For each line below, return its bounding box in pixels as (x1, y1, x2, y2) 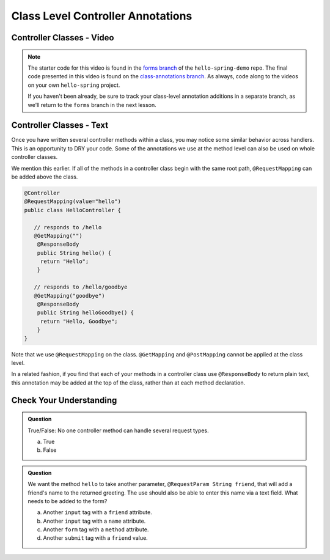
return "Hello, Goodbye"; (40, 318, 119, 325)
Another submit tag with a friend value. (43, 534, 148, 542)
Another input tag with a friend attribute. (43, 509, 152, 516)
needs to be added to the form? (28, 497, 108, 504)
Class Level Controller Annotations (11, 9, 193, 23)
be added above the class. (11, 173, 78, 180)
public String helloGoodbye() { (37, 309, 134, 316)
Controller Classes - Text (11, 120, 109, 131)
